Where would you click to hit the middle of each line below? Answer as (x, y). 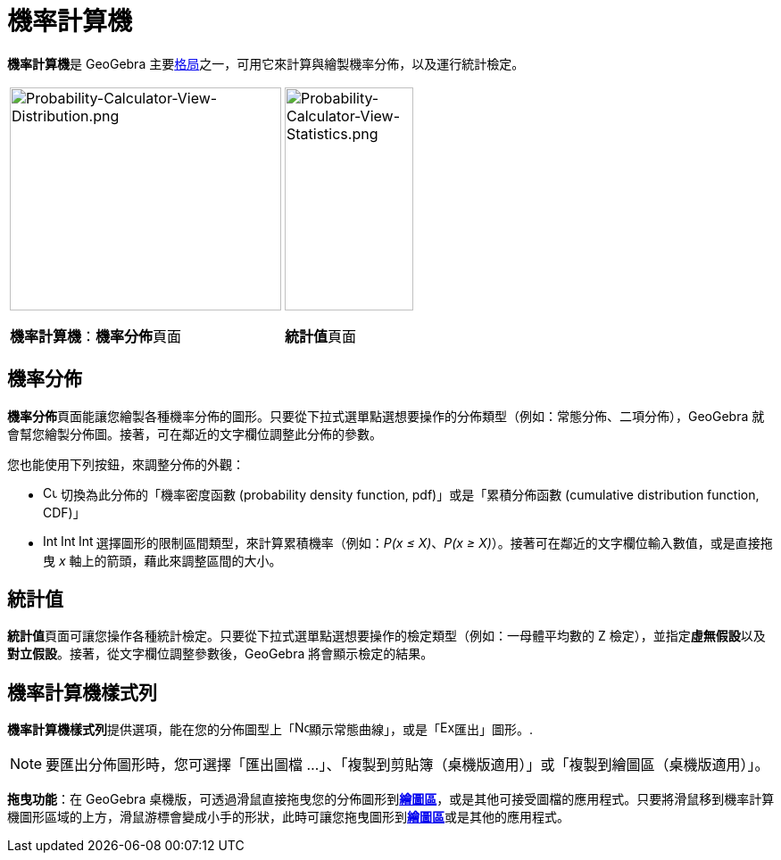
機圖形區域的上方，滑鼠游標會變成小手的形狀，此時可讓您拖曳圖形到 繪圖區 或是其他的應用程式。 (288, 817)
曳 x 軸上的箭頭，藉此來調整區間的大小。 (162, 560)
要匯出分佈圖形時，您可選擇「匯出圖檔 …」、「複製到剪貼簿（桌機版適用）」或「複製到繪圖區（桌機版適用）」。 (407, 765)
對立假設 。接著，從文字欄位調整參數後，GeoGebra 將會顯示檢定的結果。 (220, 654)
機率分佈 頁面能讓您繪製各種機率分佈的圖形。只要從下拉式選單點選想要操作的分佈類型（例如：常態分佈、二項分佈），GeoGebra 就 (386, 416)
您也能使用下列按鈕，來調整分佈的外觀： (126, 464)
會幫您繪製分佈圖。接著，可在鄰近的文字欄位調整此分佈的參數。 (195, 434)
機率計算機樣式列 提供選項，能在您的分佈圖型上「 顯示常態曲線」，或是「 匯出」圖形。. (270, 730)
